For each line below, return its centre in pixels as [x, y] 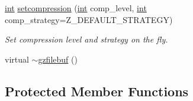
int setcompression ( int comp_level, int [76, 8]
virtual [17, 59]
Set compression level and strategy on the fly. [86, 39]
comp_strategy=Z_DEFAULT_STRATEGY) [89, 19]
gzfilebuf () [58, 59]
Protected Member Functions [97, 91]
